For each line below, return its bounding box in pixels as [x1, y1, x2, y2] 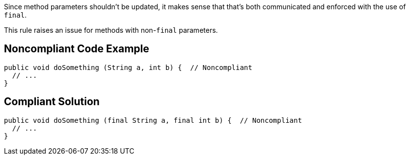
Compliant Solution [4, 95, 100, 108]
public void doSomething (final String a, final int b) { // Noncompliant [4, 116, 302, 124]
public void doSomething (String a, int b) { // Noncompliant [4, 63, 252, 71]
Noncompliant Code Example [4, 43, 149, 55]
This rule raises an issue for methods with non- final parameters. [4, 26, 218, 34]
